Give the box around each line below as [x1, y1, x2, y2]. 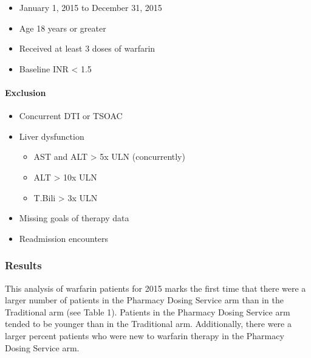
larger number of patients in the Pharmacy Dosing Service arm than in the [5, 294, 284, 306]
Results [5, 258, 42, 273]
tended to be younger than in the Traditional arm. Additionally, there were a [5, 317, 292, 330]
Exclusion [5, 86, 46, 98]
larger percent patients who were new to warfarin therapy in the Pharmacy [5, 329, 284, 342]
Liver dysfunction [19, 129, 84, 142]
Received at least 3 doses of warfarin [19, 42, 155, 55]
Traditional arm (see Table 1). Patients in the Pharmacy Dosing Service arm [5, 305, 290, 318]
